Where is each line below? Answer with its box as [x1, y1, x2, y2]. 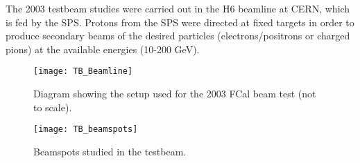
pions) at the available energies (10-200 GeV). [6, 41, 200, 56]
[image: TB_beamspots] [33, 124, 138, 135]
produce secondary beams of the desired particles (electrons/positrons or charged [6, 28, 350, 43]
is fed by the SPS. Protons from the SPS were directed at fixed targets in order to [6, 15, 354, 29]
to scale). [33, 99, 72, 114]
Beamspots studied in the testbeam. [33, 144, 187, 158]
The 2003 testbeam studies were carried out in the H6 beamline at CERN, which [6, 1, 350, 15]
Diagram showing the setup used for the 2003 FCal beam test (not [33, 86, 316, 101]
